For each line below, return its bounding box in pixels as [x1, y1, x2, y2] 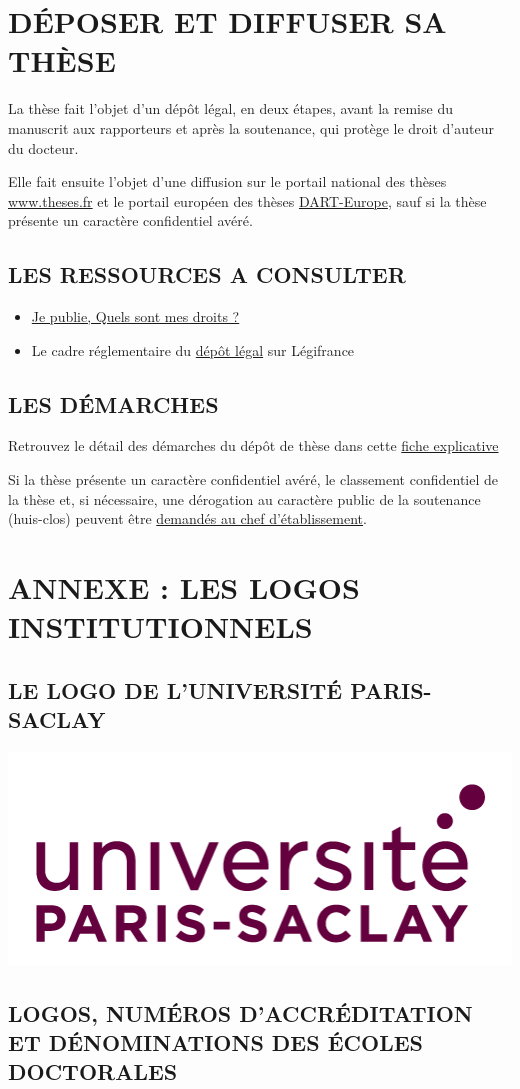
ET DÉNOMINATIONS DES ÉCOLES [8, 1026, 424, 1057]
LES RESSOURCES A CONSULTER [8, 259, 406, 290]
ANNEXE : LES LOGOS [8, 567, 360, 608]
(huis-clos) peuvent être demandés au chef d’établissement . [8, 508, 367, 529]
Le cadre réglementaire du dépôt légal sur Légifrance [31, 339, 355, 360]
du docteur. [8, 137, 79, 158]
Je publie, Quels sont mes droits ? [31, 306, 240, 327]
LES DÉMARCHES [8, 388, 219, 419]
